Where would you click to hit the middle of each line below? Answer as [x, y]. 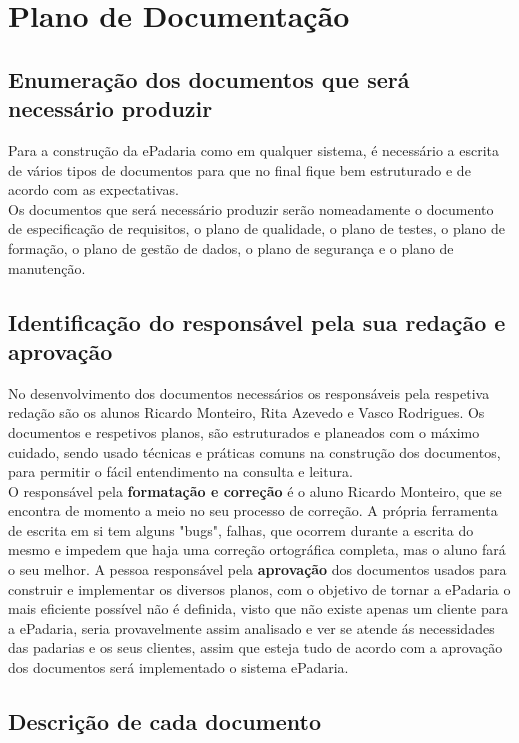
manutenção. [47, 267]
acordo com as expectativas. [93, 189]
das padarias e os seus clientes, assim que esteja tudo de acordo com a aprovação [255, 647]
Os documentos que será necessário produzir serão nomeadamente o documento [251, 208]
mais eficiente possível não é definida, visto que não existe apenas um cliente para [258, 608]
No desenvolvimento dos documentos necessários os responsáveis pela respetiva [249, 392]
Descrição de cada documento [165, 721]
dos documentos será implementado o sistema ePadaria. [178, 667]
